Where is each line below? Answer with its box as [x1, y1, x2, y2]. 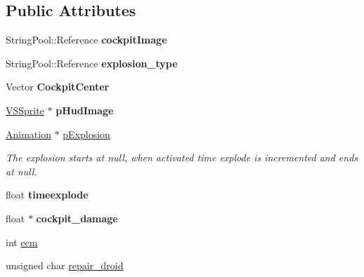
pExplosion [63, 126, 110, 141]
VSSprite [6, 102, 44, 117]
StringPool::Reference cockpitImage [6, 32, 167, 47]
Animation [6, 126, 51, 141]
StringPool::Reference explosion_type [6, 55, 178, 70]
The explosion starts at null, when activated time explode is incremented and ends [6, 150, 358, 165]
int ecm [6, 234, 38, 249]
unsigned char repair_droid [6, 258, 124, 273]
